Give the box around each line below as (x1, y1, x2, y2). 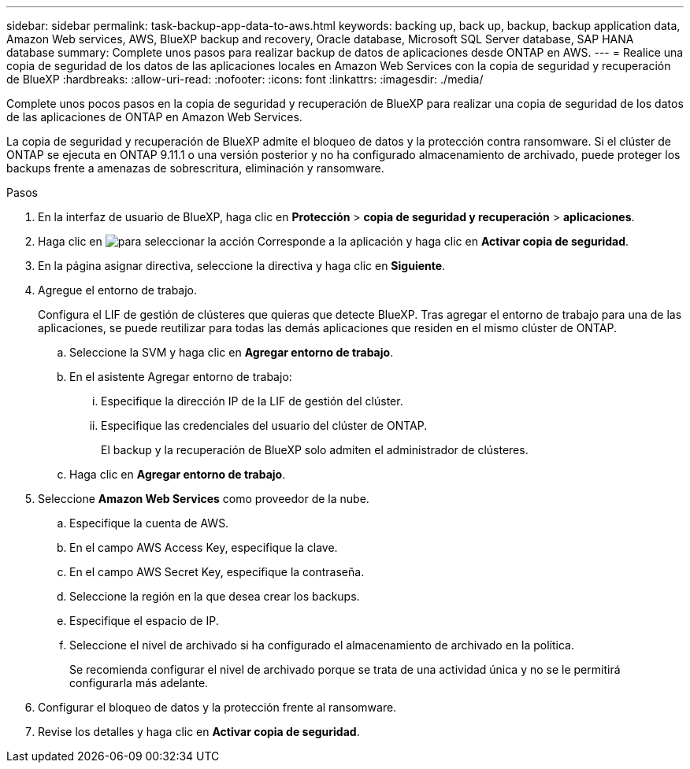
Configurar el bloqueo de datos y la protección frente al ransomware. (38, 701, 397, 714)
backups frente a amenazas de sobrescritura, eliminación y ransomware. (6, 161, 384, 175)
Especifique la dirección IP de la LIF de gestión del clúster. (101, 394, 403, 408)
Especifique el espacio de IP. (69, 614, 219, 627)
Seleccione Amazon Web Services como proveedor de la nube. (38, 492, 369, 505)
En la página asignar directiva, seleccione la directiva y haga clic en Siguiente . (38, 259, 446, 272)
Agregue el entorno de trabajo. (38, 283, 198, 297)
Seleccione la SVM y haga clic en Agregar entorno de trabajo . (69, 346, 394, 359)
